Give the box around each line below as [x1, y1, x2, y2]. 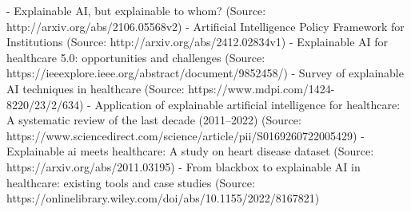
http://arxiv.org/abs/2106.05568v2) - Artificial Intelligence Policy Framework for [6, 18, 405, 34]
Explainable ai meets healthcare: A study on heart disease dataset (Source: [6, 143, 374, 159]
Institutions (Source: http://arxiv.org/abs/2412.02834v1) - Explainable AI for [6, 33, 389, 50]
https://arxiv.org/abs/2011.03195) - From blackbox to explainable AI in [6, 158, 361, 175]
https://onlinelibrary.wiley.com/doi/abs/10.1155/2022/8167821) [6, 190, 320, 206]
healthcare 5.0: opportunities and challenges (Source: [6, 49, 265, 65]
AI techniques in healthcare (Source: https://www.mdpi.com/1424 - [6, 80, 335, 96]
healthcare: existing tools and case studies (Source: [6, 174, 255, 190]
